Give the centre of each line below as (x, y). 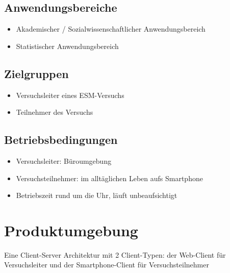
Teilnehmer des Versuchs (55, 112)
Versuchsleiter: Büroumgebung (64, 160)
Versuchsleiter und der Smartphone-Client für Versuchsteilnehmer (107, 265)
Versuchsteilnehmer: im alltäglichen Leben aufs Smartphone (109, 178)
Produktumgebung (71, 230)
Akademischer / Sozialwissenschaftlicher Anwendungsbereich (111, 29)
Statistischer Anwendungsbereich (67, 46)
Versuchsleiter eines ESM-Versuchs (70, 95)
